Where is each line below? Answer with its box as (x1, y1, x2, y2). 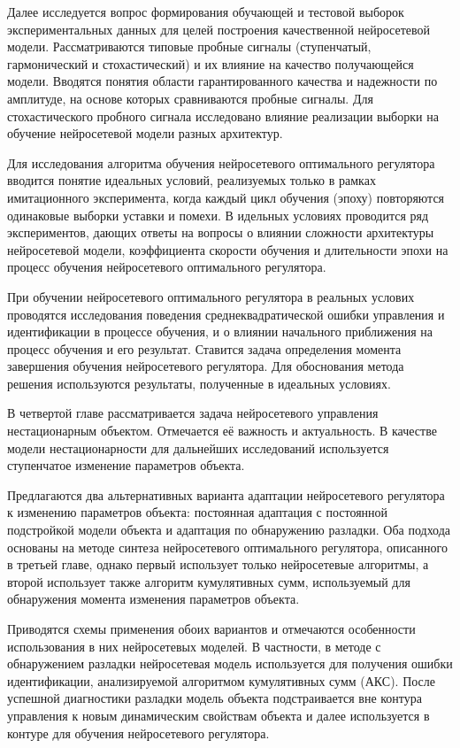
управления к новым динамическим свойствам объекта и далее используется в (7, 706, 430, 724)
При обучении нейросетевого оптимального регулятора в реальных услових (7, 287, 415, 305)
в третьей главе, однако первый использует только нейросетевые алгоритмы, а (7, 555, 429, 574)
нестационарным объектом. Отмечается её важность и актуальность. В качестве (7, 421, 437, 440)
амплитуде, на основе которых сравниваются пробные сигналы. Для (7, 89, 373, 107)
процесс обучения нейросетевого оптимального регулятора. (7, 258, 326, 276)
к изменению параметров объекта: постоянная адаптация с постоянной (7, 503, 388, 521)
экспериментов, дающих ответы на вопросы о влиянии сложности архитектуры (7, 223, 434, 242)
